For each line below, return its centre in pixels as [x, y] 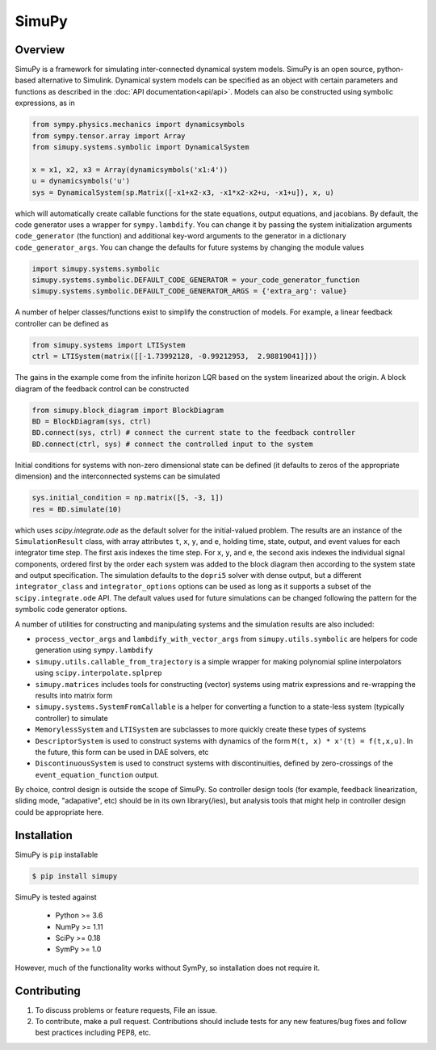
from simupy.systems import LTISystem [109, 345]
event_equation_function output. [97, 774]
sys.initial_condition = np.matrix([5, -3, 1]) [128, 498]
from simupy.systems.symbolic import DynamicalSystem [140, 147]
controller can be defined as [62, 323]
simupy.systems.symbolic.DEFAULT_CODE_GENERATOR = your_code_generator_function [196, 280]
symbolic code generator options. [71, 609]
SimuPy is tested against [56, 896]
